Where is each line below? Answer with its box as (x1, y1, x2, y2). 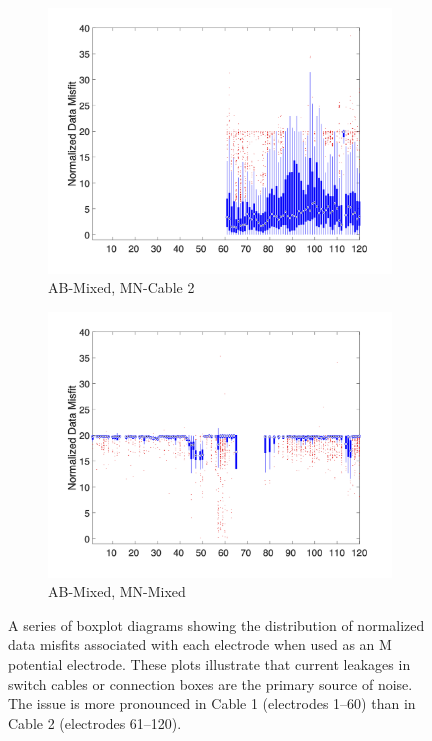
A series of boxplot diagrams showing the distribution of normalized (8, 614, 425, 635)
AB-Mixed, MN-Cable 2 (48, 277, 195, 298)
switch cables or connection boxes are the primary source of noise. (8, 673, 413, 694)
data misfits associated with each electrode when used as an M (8, 634, 392, 655)
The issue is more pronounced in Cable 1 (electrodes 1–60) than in (8, 693, 416, 714)
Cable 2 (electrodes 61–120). (8, 712, 182, 733)
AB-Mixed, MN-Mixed (48, 581, 186, 602)
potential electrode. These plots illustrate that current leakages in (8, 654, 411, 674)
